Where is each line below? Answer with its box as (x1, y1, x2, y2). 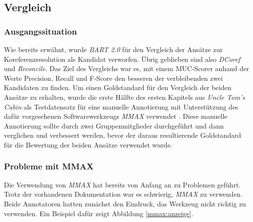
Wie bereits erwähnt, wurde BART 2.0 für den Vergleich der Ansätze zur (4, 44, 223, 54)
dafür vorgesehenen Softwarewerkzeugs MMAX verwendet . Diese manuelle (4, 111, 228, 121)
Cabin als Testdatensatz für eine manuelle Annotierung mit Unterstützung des (4, 101, 238, 111)
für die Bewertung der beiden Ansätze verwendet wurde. (4, 139, 173, 149)
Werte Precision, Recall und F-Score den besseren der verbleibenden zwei (4, 73, 223, 83)
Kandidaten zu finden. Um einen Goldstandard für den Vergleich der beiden (4, 82, 232, 92)
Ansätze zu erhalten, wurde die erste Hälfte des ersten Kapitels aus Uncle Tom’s (4, 92, 245, 102)
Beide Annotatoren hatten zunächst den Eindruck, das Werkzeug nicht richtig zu (4, 198, 246, 208)
